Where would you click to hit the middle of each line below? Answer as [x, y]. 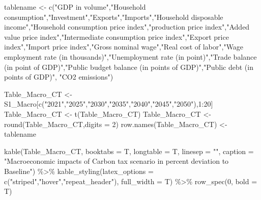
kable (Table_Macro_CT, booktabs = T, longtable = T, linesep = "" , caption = [129, 151]
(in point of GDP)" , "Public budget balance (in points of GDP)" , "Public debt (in [129, 67]
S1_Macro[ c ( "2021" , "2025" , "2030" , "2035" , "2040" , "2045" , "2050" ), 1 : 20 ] [109, 104]
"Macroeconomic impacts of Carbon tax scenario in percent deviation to [117, 161]
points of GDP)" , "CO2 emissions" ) [59, 77]
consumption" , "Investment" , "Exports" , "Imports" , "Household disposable [114, 17]
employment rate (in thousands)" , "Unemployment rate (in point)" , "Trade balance [130, 56]
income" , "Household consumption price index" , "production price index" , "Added [127, 27]
